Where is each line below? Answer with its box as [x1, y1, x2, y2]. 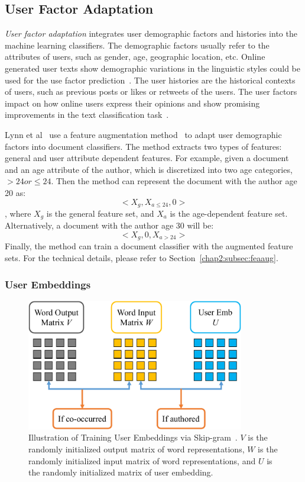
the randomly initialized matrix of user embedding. [28, 466, 213, 478]
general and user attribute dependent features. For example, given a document [5, 152, 289, 164]
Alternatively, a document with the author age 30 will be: [5, 219, 214, 232]
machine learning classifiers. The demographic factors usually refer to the [5, 38, 270, 51]
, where [5, 207, 31, 219]
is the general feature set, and [46, 207, 154, 219]
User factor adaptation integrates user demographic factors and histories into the [5, 27, 297, 40]
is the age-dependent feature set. [170, 207, 288, 219]
